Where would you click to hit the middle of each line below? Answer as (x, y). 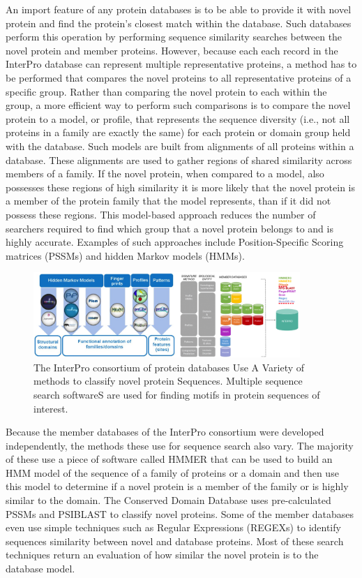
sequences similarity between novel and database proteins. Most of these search (175, 541)
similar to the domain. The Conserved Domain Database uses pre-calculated (168, 500)
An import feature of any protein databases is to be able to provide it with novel (179, 9)
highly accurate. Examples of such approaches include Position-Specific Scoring (175, 242)
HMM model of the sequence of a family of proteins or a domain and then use (172, 472)
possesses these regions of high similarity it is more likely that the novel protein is (180, 187)
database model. (40, 569)
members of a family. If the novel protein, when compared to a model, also (165, 173)
